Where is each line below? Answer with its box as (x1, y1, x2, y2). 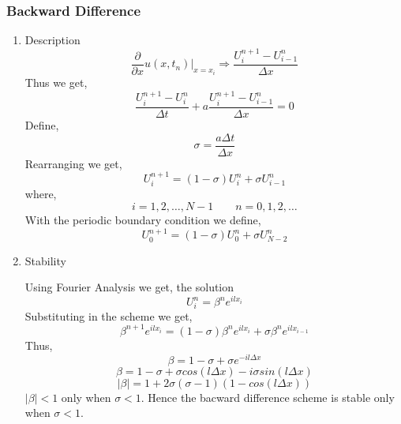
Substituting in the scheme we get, (24, 307, 193, 324)
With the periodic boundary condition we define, (24, 212, 261, 228)
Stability (24, 252, 66, 268)
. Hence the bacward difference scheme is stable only (141, 388, 395, 405)
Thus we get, (24, 74, 88, 91)
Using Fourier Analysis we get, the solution (24, 279, 234, 295)
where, (24, 186, 57, 202)
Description (24, 32, 81, 48)
